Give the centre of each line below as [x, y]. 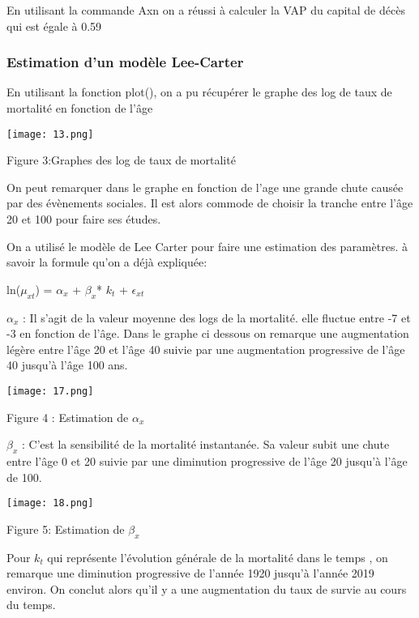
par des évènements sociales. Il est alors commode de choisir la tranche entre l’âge [210, 203]
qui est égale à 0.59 [54, 26]
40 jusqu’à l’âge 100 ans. [67, 365]
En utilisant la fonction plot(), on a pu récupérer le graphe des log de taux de [199, 92]
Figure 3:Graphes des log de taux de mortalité [121, 160]
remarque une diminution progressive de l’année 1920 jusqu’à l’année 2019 [190, 573]
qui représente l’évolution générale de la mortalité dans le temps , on [218, 557]
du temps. [31, 605]
